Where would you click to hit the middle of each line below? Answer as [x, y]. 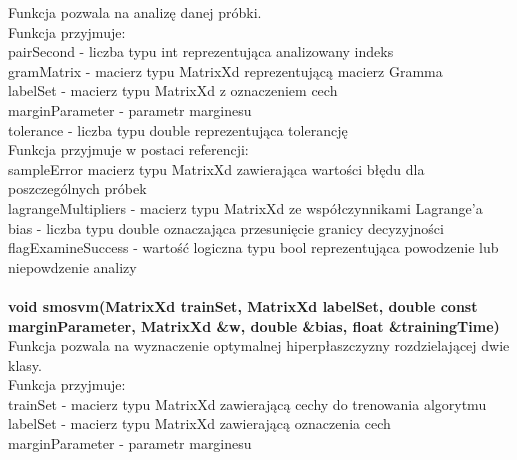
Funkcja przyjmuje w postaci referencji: [128, 149]
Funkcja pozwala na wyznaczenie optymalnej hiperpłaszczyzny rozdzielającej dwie [259, 345]
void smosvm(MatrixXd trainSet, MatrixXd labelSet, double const [243, 305]
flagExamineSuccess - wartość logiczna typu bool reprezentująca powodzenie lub [253, 247]
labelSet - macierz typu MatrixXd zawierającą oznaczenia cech [199, 423]
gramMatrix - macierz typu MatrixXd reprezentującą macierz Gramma [225, 70]
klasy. [25, 364]
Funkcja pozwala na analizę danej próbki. [135, 12]
